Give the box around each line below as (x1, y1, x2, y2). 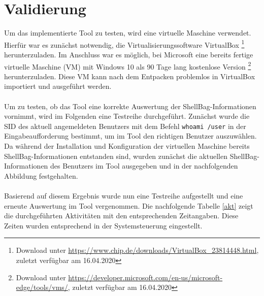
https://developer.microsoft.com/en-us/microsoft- (68, 272, 223, 282)
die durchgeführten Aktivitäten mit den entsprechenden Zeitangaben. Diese (4, 210, 239, 221)
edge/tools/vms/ (16, 282, 68, 292)
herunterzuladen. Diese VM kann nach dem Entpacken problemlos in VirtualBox (4, 71, 255, 81)
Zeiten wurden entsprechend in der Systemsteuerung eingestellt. (4, 220, 203, 231)
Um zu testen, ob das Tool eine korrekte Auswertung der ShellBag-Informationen (4, 101, 256, 111)
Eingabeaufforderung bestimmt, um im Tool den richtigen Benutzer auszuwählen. (4, 130, 257, 141)
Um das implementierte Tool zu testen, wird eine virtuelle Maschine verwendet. (4, 27, 251, 38)
